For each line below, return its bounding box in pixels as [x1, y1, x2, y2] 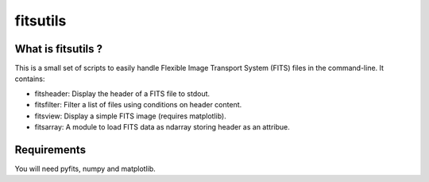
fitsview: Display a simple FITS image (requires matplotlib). [34, 111, 226, 121]
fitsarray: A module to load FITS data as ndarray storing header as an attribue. [34, 122, 290, 132]
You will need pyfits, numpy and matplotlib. [14, 164, 157, 173]
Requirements [14, 143, 87, 157]
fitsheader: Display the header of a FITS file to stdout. [34, 88, 211, 99]
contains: [14, 74, 45, 83]
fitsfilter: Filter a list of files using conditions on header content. [34, 100, 242, 110]
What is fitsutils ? [14, 42, 103, 56]
